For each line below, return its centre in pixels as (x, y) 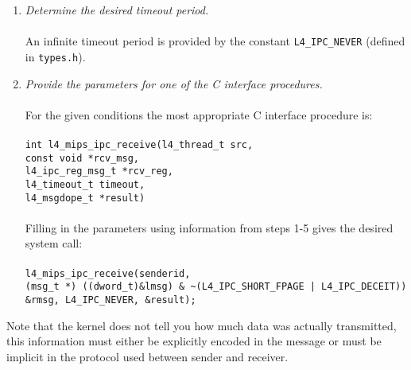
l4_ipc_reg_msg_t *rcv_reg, (99, 171)
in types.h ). (55, 56)
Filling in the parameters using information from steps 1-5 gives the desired (209, 227)
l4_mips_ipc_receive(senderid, (108, 273)
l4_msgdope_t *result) (85, 198)
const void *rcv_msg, (82, 158)
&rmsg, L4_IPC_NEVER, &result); (111, 300)
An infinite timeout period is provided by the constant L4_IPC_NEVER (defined (215, 41)
